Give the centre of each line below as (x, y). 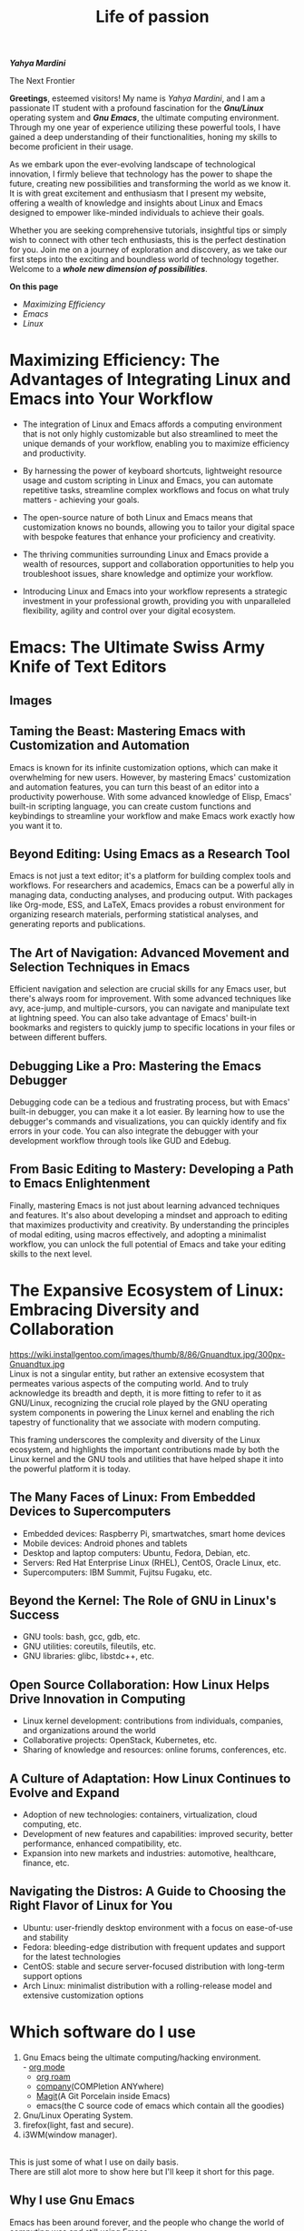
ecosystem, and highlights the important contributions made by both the (144, 1449)
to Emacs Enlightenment (80, 1183)
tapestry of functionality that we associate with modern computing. (135, 1422)
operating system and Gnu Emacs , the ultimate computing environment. (144, 118)
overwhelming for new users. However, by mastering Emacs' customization (150, 777)
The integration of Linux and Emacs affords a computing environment (152, 424)
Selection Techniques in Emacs (100, 967)
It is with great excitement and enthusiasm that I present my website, (138, 194)
